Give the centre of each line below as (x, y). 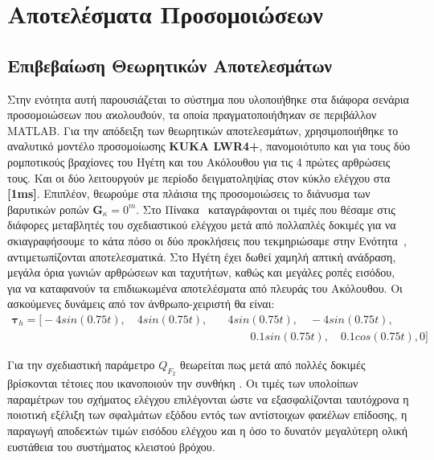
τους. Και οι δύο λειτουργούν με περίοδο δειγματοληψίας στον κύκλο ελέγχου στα (199, 177)
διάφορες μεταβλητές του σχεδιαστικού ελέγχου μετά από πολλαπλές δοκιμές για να (202, 225)
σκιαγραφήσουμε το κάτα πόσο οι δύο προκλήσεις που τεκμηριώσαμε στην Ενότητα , (207, 240)
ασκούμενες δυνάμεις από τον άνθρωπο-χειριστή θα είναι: (141, 304)
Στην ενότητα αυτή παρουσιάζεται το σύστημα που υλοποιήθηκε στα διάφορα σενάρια (208, 99)
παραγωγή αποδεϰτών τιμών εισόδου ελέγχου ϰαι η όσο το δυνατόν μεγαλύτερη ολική (208, 430)
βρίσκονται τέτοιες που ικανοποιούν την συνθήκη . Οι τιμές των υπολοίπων (183, 383)
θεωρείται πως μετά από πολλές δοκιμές (273, 364)
